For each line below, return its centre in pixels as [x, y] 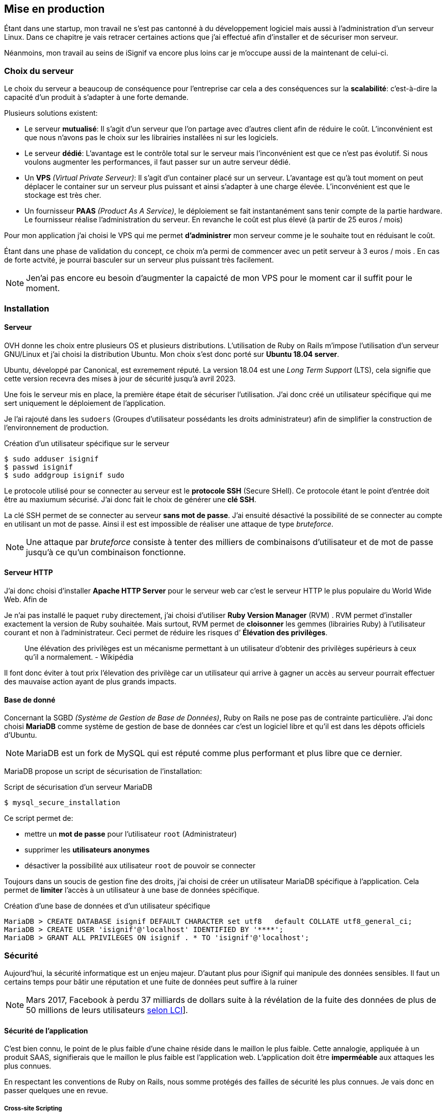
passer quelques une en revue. [56, 1091]
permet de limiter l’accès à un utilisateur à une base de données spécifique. [132, 890]
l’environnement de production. [57, 427]
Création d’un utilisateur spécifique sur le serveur [87, 443]
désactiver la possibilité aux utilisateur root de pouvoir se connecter [140, 866]
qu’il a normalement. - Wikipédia [79, 657]
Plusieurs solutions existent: [51, 113]
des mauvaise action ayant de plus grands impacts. [90, 681]
